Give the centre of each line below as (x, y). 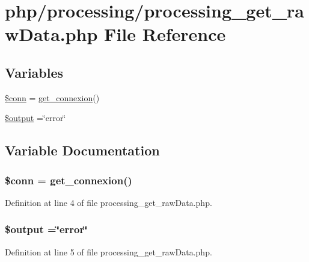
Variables (34, 72)
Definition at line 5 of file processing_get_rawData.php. (109, 251)
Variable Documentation (82, 150)
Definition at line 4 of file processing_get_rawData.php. (109, 202)
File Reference (165, 34)
